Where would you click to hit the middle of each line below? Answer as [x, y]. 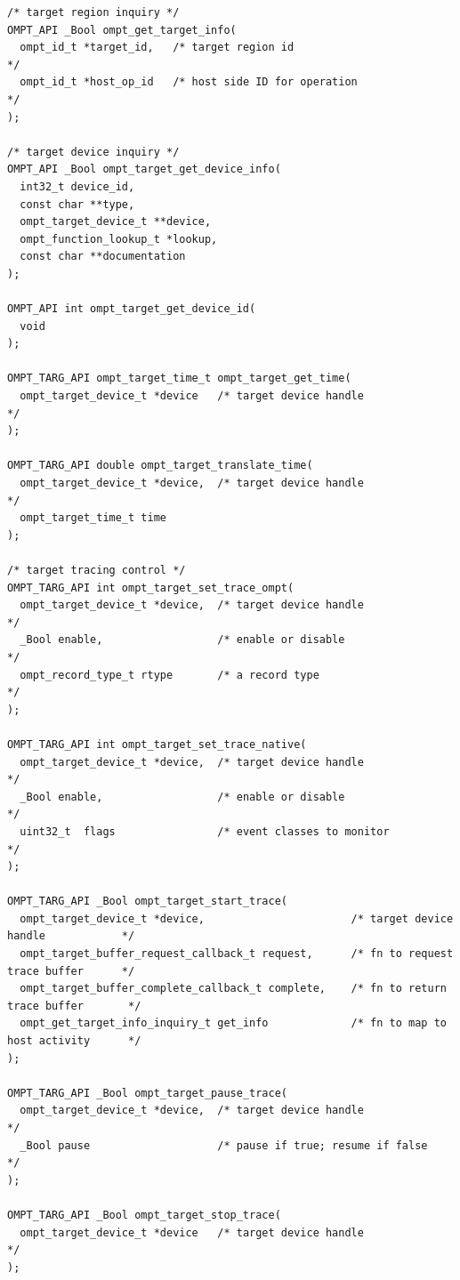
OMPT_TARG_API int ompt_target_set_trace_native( [157, 744]
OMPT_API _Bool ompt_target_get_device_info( [144, 169]
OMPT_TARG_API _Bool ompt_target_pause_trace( [147, 1093]
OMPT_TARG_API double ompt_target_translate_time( [160, 466]
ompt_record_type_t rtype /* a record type [169, 675]
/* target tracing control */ [97, 570]
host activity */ [74, 1041]
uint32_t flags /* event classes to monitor [205, 831]
